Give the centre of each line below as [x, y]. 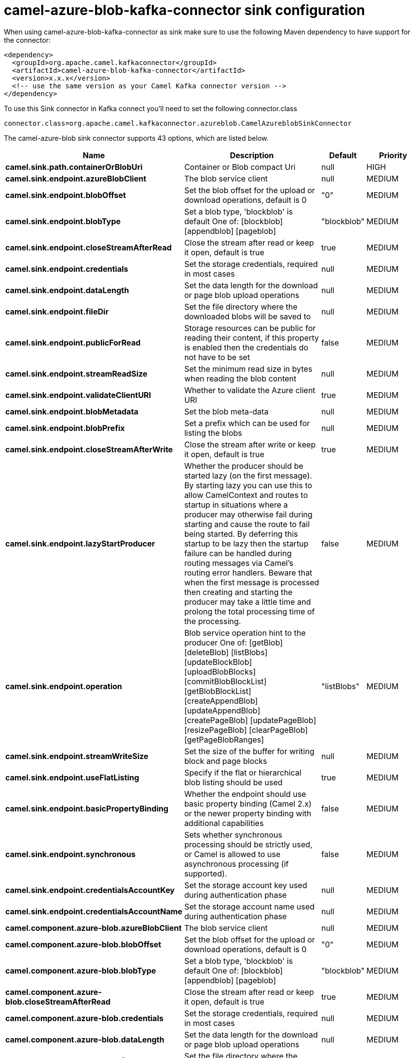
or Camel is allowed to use [232, 854]
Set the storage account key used [246, 885]
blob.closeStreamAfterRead [58, 1001]
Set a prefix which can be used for [247, 423]
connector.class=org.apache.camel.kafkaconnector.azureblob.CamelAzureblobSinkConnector [178, 123]
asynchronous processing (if [236, 864]
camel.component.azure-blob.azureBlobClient [94, 928]
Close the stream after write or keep [250, 444]
